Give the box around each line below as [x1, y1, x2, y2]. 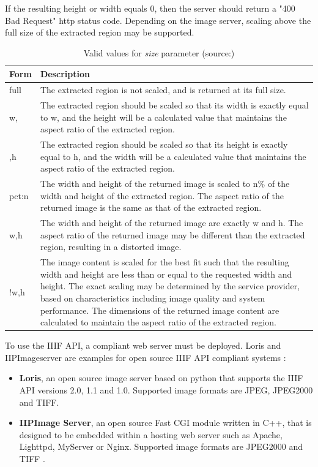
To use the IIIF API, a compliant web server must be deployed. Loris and [5, 339, 281, 352]
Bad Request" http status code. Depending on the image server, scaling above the [5, 13, 311, 26]
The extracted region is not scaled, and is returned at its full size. [40, 83, 286, 96]
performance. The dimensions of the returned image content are [40, 303, 279, 316]
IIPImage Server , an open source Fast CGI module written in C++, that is [19, 416, 312, 429]
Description [40, 67, 90, 80]
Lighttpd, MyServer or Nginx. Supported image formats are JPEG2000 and [19, 440, 303, 453]
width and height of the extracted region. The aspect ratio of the [40, 189, 284, 202]
